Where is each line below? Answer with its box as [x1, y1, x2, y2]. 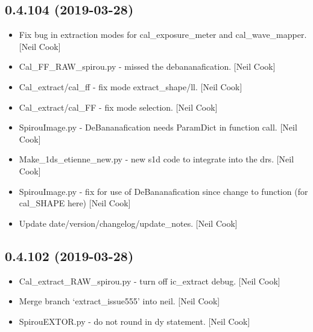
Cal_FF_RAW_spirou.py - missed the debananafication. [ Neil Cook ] [19, 60, 276, 73]
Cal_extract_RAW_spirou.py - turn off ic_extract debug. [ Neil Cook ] [19, 274, 280, 287]
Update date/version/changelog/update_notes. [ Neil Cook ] [19, 217, 238, 229]
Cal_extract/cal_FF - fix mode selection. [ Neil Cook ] [19, 100, 218, 113]
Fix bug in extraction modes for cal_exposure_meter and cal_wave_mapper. [19, 28, 307, 41]
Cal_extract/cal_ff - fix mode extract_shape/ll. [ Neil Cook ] [19, 80, 242, 93]
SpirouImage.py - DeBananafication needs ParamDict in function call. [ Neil [19, 121, 297, 134]
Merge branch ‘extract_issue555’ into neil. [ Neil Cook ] [19, 295, 220, 307]
